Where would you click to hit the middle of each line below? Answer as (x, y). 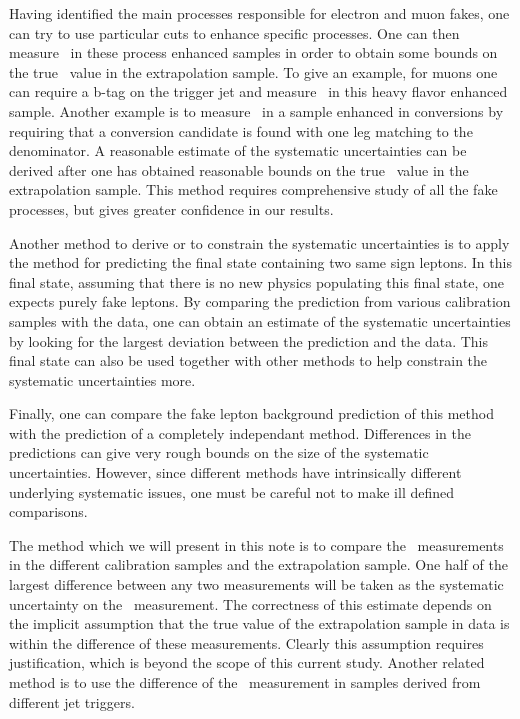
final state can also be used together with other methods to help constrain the (248, 360)
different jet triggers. (72, 701)
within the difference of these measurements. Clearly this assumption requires (246, 642)
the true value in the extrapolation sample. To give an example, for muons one (253, 71)
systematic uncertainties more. (102, 379)
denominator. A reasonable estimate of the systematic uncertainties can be (238, 150)
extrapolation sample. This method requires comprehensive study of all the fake (253, 189)
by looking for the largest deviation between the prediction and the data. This (249, 340)
